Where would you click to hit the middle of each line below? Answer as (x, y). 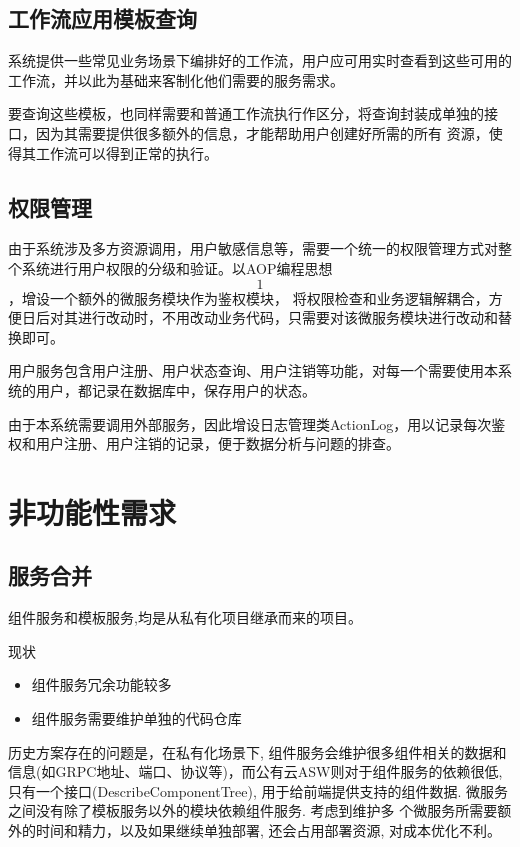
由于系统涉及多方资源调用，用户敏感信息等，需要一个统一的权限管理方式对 (253, 248)
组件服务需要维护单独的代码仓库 (136, 718)
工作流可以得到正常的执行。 (126, 152)
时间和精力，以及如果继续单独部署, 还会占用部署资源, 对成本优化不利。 (268, 830)
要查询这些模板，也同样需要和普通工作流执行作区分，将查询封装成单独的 (246, 113)
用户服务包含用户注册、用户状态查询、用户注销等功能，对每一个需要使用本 (253, 370)
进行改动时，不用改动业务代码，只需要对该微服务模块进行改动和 (287, 317)
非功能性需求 (92, 511)
